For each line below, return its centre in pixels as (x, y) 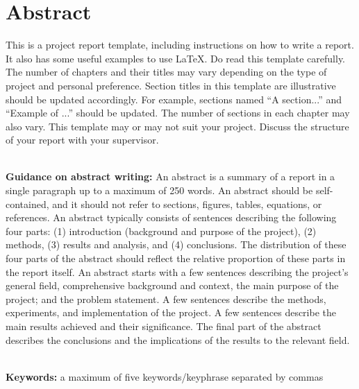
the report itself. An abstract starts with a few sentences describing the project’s (177, 271)
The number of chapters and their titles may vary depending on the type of (166, 72)
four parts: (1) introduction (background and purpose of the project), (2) (161, 231)
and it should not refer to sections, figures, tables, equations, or (187, 204)
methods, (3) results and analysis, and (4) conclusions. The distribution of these (176, 244)
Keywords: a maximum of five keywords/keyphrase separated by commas (165, 376)
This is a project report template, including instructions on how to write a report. (180, 45)
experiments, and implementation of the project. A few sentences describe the (171, 312)
